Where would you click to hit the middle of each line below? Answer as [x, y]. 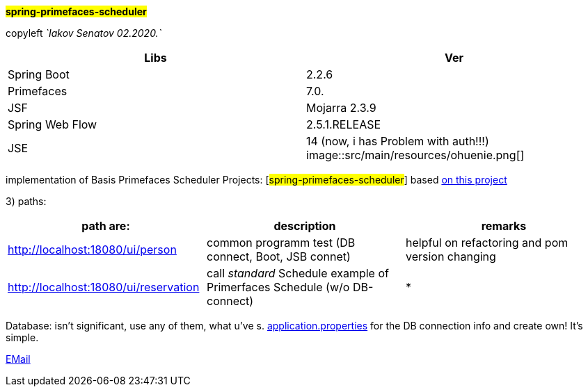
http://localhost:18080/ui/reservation [104, 287]
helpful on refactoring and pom [487, 243]
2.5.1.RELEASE [344, 124]
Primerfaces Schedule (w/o [278, 287]
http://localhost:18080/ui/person [92, 250]
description [305, 226]
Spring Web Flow [53, 124]
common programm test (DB [281, 243]
